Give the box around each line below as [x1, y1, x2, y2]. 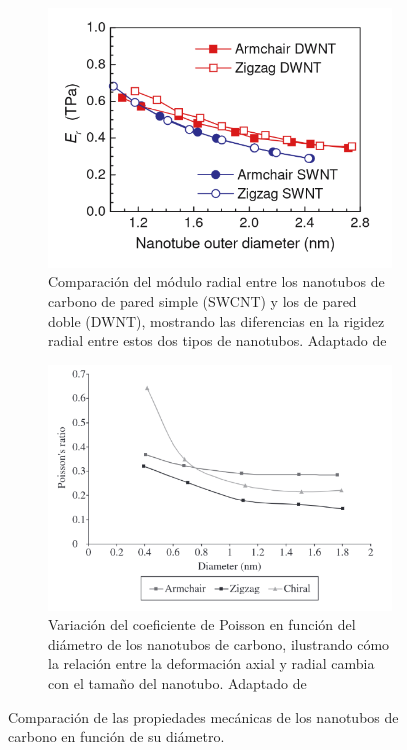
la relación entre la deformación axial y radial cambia [48, 653, 375, 674]
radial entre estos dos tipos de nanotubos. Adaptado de [48, 330, 387, 351]
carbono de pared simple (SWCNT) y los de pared [48, 291, 357, 312]
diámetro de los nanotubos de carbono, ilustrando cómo [48, 633, 390, 654]
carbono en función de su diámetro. [8, 726, 225, 747]
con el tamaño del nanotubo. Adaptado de [48, 672, 307, 693]
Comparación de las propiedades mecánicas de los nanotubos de [8, 706, 399, 727]
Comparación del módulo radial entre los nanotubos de [48, 271, 385, 292]
